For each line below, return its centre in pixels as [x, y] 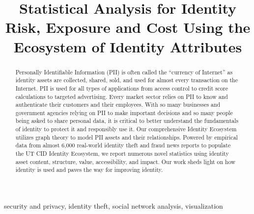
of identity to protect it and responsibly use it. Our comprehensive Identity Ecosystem [126, 129]
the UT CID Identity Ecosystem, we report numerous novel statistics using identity [122, 154]
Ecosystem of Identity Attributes [128, 46]
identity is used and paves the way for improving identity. [89, 170]
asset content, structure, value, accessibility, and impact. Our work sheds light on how [125, 161]
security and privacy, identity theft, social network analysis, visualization [113, 206]
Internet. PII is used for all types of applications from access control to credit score [122, 88]
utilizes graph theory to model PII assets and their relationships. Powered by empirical [127, 137]
